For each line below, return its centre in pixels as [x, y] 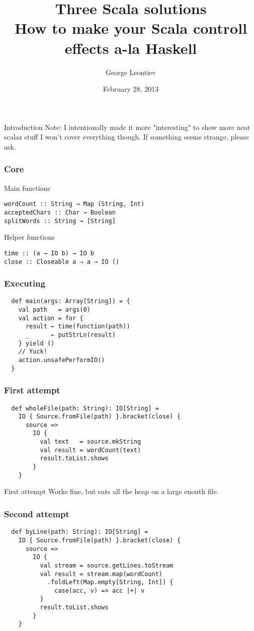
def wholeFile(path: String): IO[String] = [85, 408]
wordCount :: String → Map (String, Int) [74, 204]
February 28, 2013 [131, 89]
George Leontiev [131, 72]
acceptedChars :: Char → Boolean [60, 212]
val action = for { [51, 318]
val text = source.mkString [91, 442]
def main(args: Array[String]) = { [71, 301]
